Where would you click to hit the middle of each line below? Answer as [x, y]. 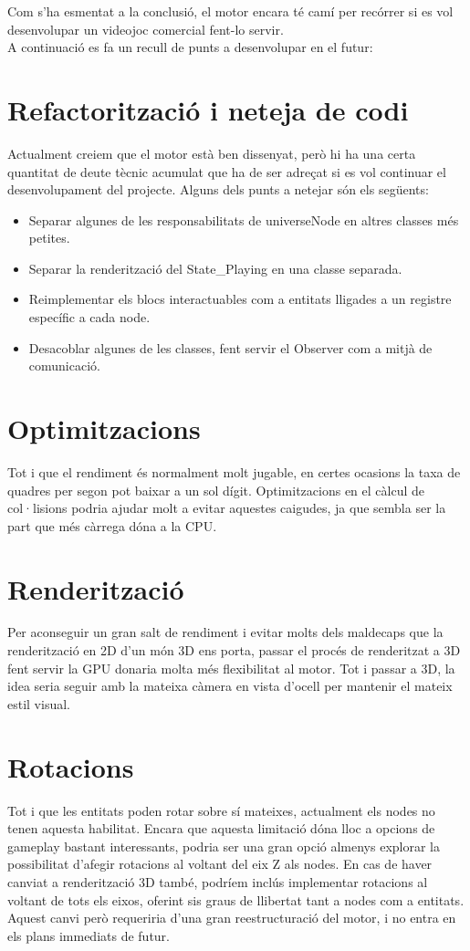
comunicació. [64, 366]
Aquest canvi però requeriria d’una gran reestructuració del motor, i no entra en [232, 918]
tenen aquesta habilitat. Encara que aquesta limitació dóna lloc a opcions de [221, 828]
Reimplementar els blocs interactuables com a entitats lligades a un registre [240, 299]
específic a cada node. [89, 317]
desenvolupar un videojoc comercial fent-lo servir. [146, 29]
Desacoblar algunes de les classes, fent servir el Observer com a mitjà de [230, 347]
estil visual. [39, 703]
